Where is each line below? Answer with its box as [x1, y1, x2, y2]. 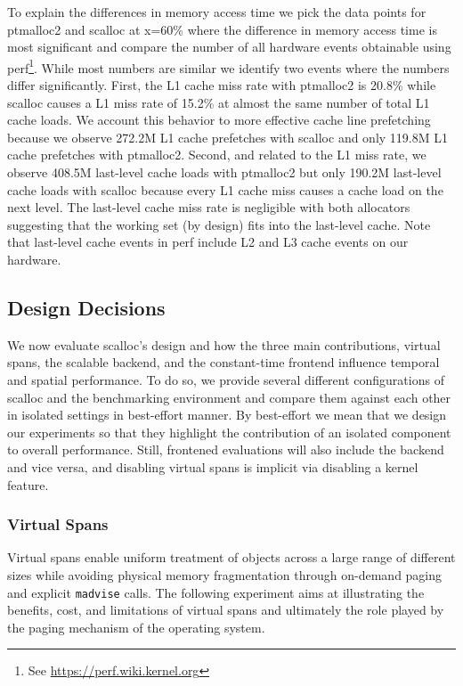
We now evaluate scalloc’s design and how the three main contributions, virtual [7, 335, 441, 354]
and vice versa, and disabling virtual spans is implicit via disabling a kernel [7, 457, 418, 476]
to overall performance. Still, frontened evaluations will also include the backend [7, 440, 444, 459]
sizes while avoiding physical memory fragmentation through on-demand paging [7, 565, 443, 584]
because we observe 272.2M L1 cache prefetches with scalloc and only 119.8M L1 [7, 127, 448, 146]
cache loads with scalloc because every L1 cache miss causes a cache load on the [7, 180, 443, 199]
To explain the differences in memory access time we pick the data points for [7, 3, 426, 20]
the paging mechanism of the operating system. [7, 617, 265, 636]
